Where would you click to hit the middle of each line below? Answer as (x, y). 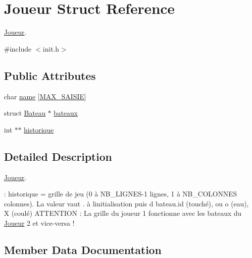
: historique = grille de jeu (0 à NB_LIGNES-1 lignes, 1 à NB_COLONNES (121, 194)
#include (18, 48)
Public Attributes (50, 75)
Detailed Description (58, 156)
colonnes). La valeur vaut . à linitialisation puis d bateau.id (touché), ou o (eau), (126, 203)
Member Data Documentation (83, 249)
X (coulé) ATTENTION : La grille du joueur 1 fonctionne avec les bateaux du (123, 213)
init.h (51, 48)
